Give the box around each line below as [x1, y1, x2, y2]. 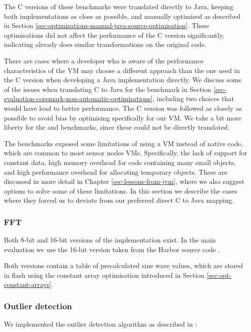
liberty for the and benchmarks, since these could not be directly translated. [4, 122, 230, 132]
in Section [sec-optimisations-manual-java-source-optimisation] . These [4, 20, 209, 30]
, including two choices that [152, 93, 234, 104]
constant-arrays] [4, 279, 51, 289]
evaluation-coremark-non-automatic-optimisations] [4, 93, 153, 104]
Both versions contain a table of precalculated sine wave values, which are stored [4, 260, 243, 271]
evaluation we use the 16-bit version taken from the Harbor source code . [4, 244, 220, 254]
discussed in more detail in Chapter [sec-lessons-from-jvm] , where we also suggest [4, 176, 245, 186]
